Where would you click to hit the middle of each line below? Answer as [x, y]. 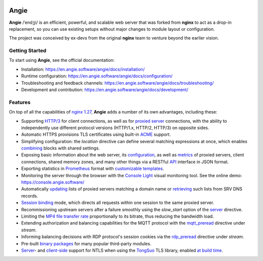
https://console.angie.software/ [53, 182]
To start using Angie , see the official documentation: [62, 60]
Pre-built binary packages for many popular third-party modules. [86, 243]
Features [20, 102]
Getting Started [28, 51]
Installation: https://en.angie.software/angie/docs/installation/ [83, 69]
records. [30, 196]
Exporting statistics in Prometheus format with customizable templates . [93, 168]
